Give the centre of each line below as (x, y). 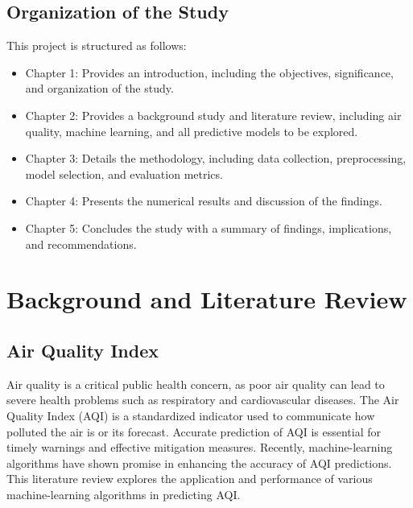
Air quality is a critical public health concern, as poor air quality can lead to (196, 384)
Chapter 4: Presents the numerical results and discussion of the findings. (204, 201)
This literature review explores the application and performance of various (190, 479)
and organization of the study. (99, 88)
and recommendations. (81, 244)
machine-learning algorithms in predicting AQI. (124, 494)
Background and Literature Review (207, 299)
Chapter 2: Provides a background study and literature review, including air (213, 115)
